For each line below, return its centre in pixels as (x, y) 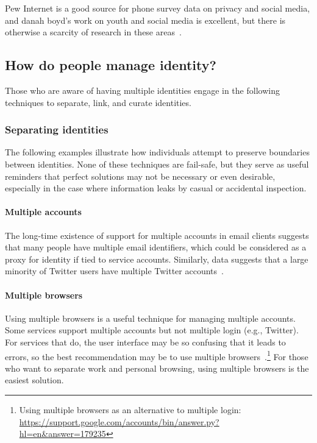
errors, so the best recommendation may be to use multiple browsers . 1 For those (157, 355)
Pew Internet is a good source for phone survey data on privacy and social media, (158, 8)
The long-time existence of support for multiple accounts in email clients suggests (157, 235)
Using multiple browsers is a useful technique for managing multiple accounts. (150, 318)
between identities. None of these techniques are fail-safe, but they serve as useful (157, 164)
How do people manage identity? (111, 65)
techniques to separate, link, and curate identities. (98, 102)
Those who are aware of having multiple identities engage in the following (142, 90)
